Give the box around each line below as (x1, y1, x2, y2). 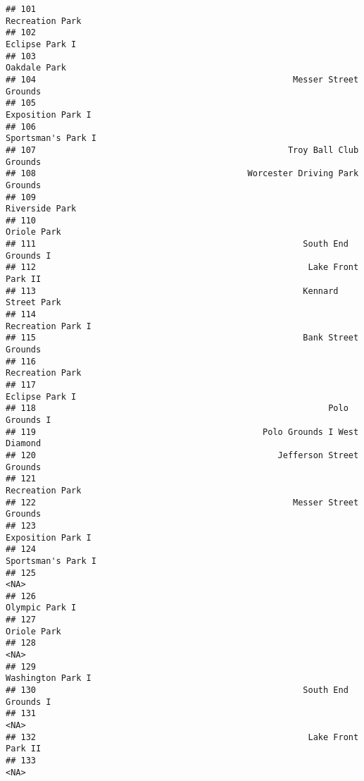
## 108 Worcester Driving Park (6, 168, 359, 179)
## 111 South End (6, 239, 349, 250)
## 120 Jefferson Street (6, 450, 359, 460)
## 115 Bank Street (6, 333, 359, 343)
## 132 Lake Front (6, 732, 359, 742)
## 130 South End (6, 685, 349, 696)
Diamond (6, 438, 42, 449)
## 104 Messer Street (6, 74, 359, 85)
